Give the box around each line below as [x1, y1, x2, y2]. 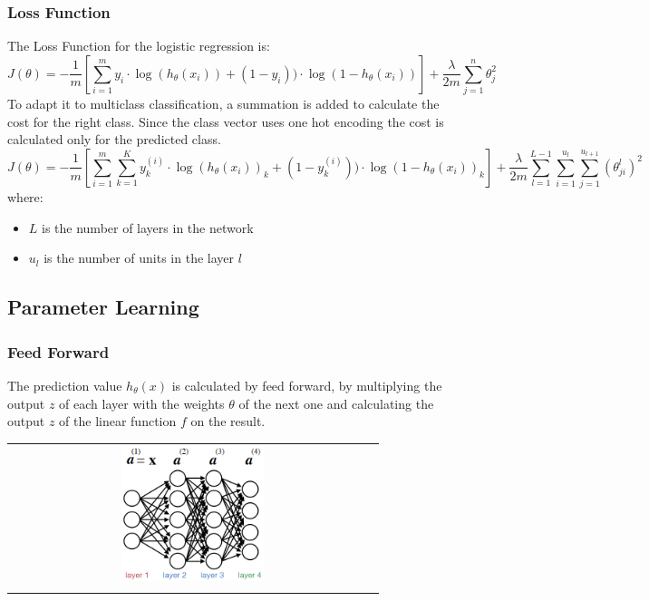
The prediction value [7, 376, 122, 395]
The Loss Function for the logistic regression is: [7, 36, 270, 55]
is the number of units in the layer [44, 248, 235, 267]
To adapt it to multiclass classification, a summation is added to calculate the [7, 94, 440, 113]
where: [7, 188, 44, 207]
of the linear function [59, 412, 177, 431]
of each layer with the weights [59, 393, 225, 412]
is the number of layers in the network [42, 218, 254, 237]
